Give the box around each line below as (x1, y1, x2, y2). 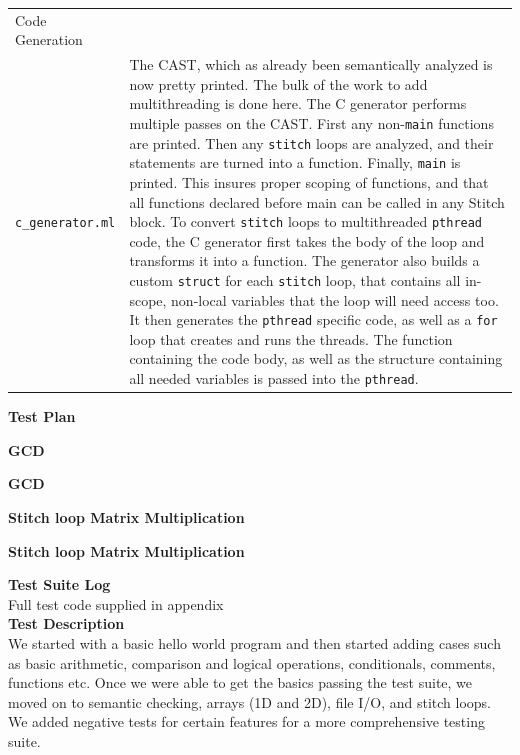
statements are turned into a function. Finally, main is (129, 152, 461, 173)
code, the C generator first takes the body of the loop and (129, 230, 485, 251)
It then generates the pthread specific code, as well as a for (129, 309, 498, 330)
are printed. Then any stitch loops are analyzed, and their (129, 132, 494, 153)
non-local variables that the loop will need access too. (171, 289, 499, 310)
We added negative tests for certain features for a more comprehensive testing (8, 711, 485, 732)
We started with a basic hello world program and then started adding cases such (8, 632, 501, 653)
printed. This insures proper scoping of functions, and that (129, 171, 489, 192)
